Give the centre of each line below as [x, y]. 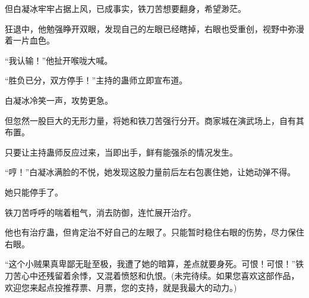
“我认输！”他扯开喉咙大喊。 [59, 60]
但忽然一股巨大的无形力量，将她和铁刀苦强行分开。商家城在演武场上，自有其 [154, 120]
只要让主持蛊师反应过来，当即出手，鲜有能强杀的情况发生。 [121, 152]
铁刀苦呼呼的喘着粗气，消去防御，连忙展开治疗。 [100, 212]
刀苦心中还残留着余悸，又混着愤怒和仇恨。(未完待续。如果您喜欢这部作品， [152, 275]
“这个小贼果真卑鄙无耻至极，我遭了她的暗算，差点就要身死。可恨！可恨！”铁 [154, 264]
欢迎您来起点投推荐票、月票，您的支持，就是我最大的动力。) [121, 287]
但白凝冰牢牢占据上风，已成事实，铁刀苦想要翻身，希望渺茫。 [125, 8]
